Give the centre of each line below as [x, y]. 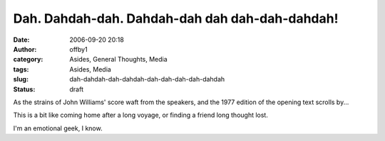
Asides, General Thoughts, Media [118, 60]
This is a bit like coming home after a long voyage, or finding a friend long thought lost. [141, 115]
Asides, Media [91, 69]
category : [28, 60]
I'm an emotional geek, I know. [58, 128]
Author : [25, 49]
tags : [21, 69]
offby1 [79, 49]
